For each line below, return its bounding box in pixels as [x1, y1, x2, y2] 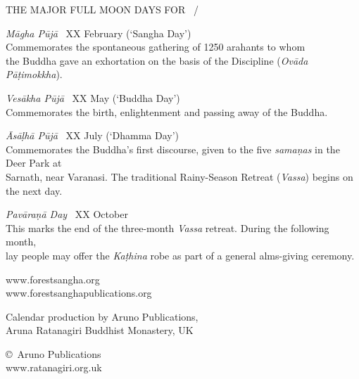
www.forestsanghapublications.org [6, 285, 152, 300]
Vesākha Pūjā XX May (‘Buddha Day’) [6, 90, 180, 105]
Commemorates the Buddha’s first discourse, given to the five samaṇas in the [6, 141, 340, 156]
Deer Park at [6, 155, 62, 170]
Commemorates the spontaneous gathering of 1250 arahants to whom [6, 39, 306, 54]
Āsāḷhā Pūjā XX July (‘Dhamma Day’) [6, 128, 179, 143]
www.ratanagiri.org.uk [6, 360, 102, 375]
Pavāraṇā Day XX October [6, 207, 128, 221]
